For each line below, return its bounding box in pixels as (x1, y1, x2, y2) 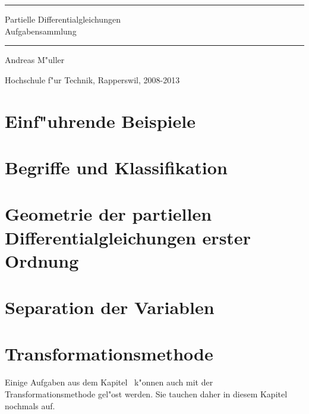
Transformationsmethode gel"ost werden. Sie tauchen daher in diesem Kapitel (5, 387, 288, 400)
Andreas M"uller (5, 54, 65, 66)
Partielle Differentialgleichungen (5, 13, 121, 25)
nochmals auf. (5, 399, 55, 412)
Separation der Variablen (5, 295, 215, 319)
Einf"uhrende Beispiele (5, 108, 196, 133)
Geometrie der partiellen (5, 202, 212, 226)
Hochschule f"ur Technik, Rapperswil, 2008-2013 (5, 73, 180, 86)
